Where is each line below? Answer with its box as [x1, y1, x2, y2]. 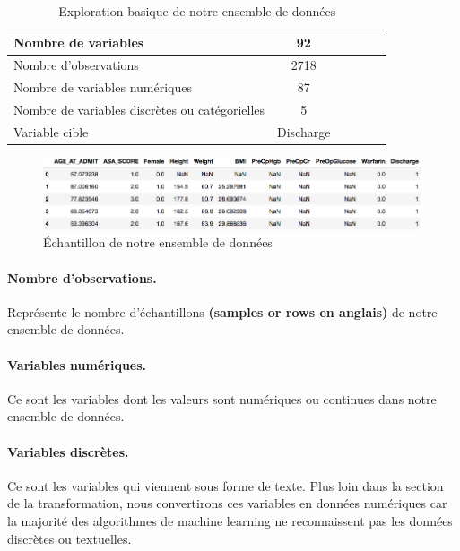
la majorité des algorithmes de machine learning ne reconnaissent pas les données [7, 511, 453, 529]
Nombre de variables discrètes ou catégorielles [13, 100, 265, 119]
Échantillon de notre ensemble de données [43, 233, 273, 252]
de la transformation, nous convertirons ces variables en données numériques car [7, 494, 447, 512]
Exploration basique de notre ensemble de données [58, 2, 336, 20]
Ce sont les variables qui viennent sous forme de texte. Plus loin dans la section [7, 476, 444, 495]
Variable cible [13, 122, 89, 141]
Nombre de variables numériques [13, 78, 192, 97]
